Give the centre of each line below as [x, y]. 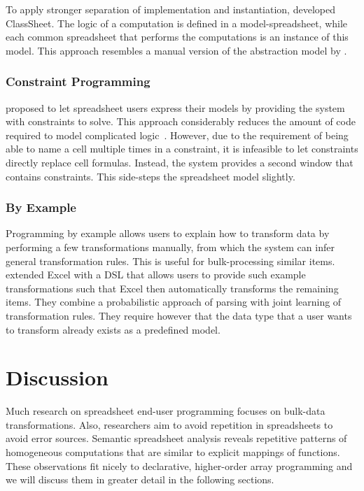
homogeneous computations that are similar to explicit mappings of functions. [173, 452]
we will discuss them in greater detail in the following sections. [140, 479]
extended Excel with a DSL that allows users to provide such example [156, 275]
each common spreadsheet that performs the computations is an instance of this [177, 37]
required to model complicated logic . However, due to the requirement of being [177, 135]
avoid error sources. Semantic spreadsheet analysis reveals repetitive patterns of [176, 438]
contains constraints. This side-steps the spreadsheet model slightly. [150, 176]
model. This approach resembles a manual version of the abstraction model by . [176, 50]
